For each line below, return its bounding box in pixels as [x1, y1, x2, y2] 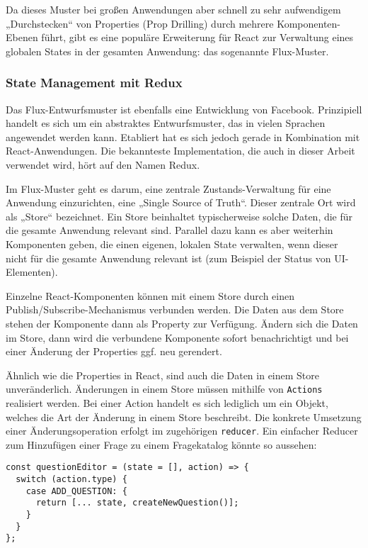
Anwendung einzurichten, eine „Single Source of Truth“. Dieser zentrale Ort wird [6, 195, 356, 210]
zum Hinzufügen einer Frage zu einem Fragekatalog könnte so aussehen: [6, 437, 317, 452]
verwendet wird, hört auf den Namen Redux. [6, 157, 200, 172]
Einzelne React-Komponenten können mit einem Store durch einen [6, 288, 295, 303]
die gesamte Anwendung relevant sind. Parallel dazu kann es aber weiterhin [6, 223, 333, 237]
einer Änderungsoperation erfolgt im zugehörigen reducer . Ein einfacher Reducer [6, 423, 358, 438]
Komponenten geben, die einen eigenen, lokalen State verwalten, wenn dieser [6, 236, 338, 251]
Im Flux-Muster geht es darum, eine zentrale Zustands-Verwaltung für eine [6, 181, 331, 196]
